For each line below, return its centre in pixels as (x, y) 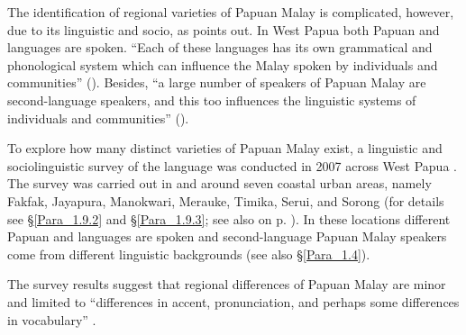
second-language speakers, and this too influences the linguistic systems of (212, 100)
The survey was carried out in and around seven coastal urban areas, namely (219, 183)
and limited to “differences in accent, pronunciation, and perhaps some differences (233, 301)
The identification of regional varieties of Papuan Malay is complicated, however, (231, 12)
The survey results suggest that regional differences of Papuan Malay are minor (227, 284)
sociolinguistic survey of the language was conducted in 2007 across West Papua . (232, 165)
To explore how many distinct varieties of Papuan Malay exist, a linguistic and (225, 148)
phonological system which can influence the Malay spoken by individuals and (223, 64)
